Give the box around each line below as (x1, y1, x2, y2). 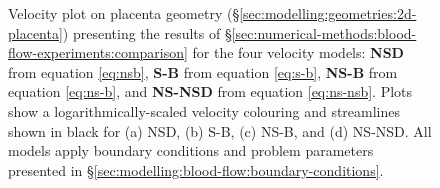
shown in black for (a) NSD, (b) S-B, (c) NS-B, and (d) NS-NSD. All (8, 120, 432, 141)
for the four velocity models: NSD (192, 42, 404, 63)
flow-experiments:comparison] (8, 42, 188, 63)
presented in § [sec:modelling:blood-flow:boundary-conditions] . (8, 159, 384, 180)
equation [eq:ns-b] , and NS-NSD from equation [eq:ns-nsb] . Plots (8, 81, 413, 102)
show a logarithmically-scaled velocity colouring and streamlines (8, 100, 401, 121)
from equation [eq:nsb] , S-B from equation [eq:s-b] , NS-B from (8, 61, 398, 82)
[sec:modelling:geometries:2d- (239, 3, 417, 23)
